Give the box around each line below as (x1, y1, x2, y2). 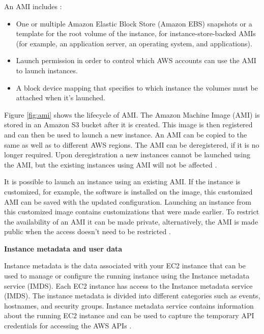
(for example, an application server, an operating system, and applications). (16, 38, 252, 48)
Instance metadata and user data (4, 243, 123, 254)
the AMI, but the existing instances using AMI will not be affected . (4, 159, 217, 170)
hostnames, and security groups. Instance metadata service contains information (4, 300, 254, 311)
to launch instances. (16, 65, 78, 75)
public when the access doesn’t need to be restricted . (4, 226, 171, 237)
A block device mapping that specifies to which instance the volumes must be (16, 82, 258, 93)
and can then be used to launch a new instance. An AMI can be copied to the (4, 129, 247, 140)
